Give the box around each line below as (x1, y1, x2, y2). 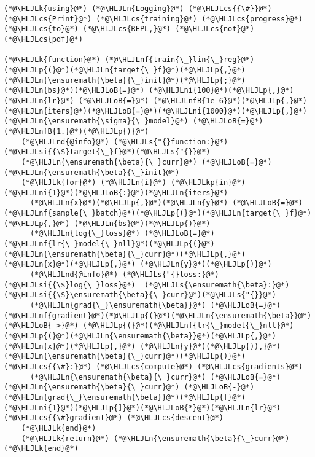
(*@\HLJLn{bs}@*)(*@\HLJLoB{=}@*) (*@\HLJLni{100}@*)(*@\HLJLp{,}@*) (4, 86, 294, 95)
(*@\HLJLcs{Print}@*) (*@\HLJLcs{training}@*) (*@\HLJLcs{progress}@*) (4, 14, 303, 23)
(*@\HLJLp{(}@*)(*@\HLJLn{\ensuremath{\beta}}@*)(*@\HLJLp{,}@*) (4, 332, 276, 340)
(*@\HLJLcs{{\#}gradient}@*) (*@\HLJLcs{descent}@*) (4, 413, 224, 423)
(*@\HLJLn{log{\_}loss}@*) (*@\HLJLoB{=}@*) (29, 229, 215, 238)
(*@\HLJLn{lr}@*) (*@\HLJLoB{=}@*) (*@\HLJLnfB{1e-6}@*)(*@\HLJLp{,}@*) (4, 96, 307, 105)
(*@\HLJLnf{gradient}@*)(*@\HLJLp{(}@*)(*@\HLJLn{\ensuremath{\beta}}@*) (4, 311, 312, 320)
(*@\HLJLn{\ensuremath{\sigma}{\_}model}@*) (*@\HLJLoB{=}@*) (4, 117, 263, 126)
